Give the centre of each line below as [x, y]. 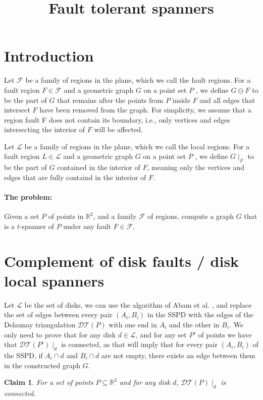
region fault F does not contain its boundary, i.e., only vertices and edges [117, 119]
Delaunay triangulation [40, 324]
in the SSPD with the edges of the [200, 315]
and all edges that [227, 100]
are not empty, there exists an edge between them [178, 355]
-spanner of [37, 226]
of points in [66, 216]
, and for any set [161, 334]
